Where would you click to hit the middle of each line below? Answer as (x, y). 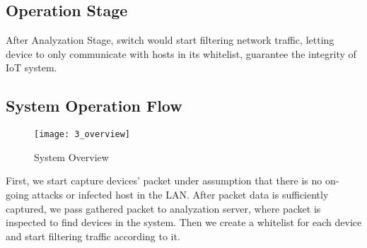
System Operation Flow (94, 106)
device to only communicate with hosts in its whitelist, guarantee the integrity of (181, 53)
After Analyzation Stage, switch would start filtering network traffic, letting (170, 40)
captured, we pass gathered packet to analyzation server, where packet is (163, 208)
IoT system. (31, 67)
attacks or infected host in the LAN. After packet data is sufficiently (180, 195)
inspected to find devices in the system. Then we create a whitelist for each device (184, 222)
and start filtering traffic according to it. (93, 236)
